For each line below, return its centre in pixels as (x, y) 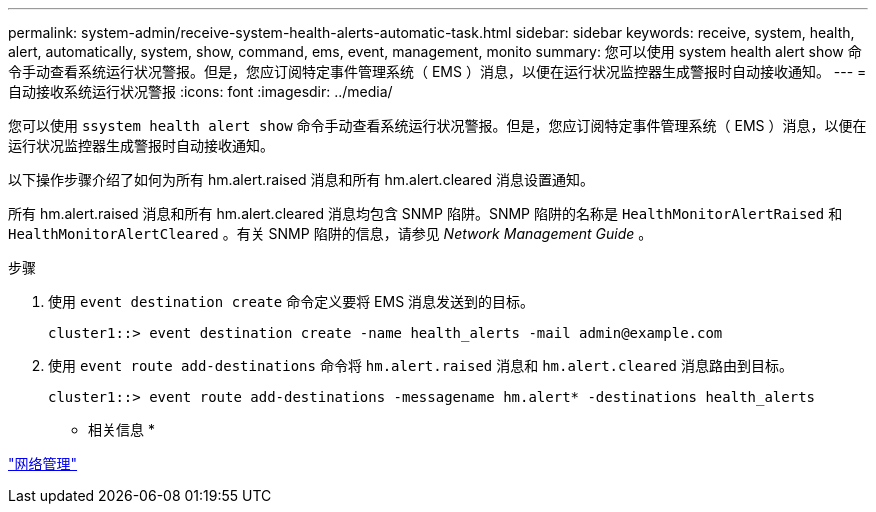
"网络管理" (43, 463)
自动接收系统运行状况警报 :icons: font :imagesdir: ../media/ (200, 91)
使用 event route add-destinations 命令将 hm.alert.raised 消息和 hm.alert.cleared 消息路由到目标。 (420, 365)
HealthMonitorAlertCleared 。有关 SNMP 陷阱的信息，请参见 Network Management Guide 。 (330, 233)
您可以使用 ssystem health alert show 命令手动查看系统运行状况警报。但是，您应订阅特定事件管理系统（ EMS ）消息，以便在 (437, 125)
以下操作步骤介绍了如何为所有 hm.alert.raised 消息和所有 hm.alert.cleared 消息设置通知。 (301, 179)
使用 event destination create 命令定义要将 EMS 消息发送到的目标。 (291, 301)
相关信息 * (121, 429)
